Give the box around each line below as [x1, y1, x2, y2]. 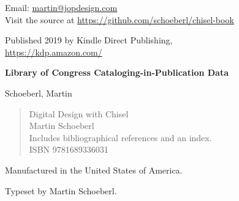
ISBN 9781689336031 [29, 143, 108, 156]
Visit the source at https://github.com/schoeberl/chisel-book [5, 13, 234, 26]
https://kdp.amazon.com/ [5, 45, 102, 58]
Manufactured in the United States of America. [5, 163, 183, 176]
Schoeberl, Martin [5, 86, 72, 99]
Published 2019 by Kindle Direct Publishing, [5, 34, 173, 46]
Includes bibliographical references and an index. [29, 131, 212, 144]
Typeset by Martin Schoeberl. [5, 184, 117, 197]
